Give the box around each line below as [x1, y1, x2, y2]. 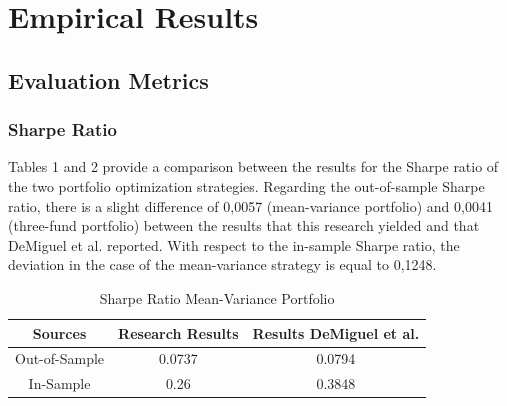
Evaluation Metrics [8, 64, 209, 95]
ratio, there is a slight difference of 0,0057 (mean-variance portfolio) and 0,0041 [8, 195, 493, 216]
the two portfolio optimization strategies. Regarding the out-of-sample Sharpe [8, 175, 485, 196]
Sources [32, 322, 87, 343]
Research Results [118, 322, 239, 343]
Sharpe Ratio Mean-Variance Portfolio [99, 287, 335, 308]
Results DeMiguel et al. [252, 322, 420, 343]
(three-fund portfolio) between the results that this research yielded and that [8, 215, 480, 236]
